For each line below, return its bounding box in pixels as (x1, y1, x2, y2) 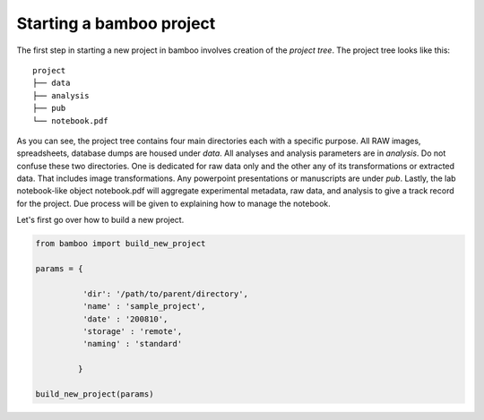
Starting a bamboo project (16, 13, 216, 33)
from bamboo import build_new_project (35, 238, 206, 249)
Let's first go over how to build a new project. (16, 215, 185, 226)
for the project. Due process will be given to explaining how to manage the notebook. (16, 198, 331, 209)
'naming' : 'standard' (82, 339, 183, 349)
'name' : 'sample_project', (82, 301, 206, 312)
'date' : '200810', (82, 313, 169, 324)
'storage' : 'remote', (82, 326, 183, 336)
